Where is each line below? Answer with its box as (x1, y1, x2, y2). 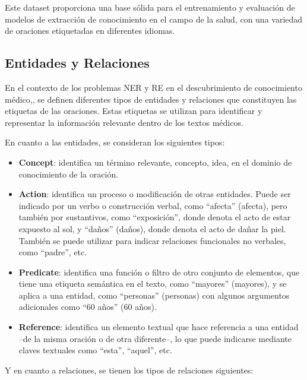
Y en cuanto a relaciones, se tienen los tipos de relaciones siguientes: (5, 363, 254, 376)
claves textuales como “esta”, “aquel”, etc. (18, 344, 172, 356)
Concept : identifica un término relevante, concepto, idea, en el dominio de (18, 156, 292, 168)
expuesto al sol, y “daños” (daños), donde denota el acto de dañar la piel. (18, 222, 286, 235)
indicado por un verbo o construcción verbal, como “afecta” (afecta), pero (18, 199, 287, 211)
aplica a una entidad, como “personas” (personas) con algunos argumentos (18, 289, 290, 301)
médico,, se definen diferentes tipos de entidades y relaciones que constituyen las (5, 93, 297, 105)
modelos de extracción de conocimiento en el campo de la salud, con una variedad (5, 12, 303, 25)
